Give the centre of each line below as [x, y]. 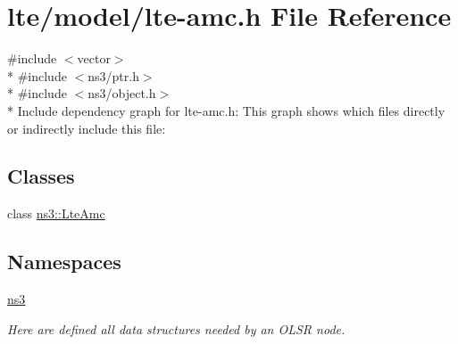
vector [94, 58]
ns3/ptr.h [113, 75]
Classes [41, 176]
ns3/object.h [122, 93]
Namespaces [64, 262]
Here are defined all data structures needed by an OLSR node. [176, 328]
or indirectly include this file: [87, 128]
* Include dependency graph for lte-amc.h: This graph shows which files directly [226, 110]
